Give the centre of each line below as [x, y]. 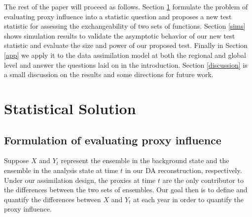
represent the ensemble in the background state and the [145, 160]
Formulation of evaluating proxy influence [113, 140]
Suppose [17, 160]
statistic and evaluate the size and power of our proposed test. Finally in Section [126, 45]
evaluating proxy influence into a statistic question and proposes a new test [118, 16]
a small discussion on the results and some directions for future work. [109, 74]
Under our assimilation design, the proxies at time [80, 180]
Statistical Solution [70, 108]
